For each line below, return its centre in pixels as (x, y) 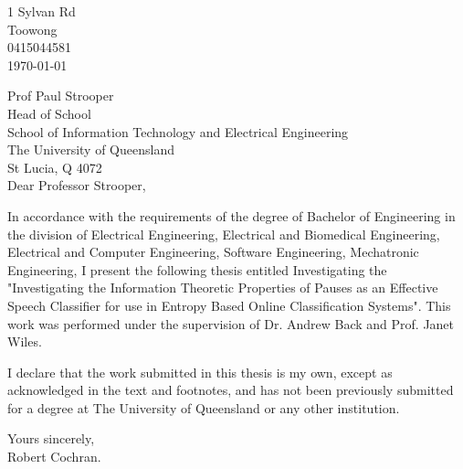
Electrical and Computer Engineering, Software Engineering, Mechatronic (213, 252)
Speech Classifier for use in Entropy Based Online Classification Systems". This (229, 305)
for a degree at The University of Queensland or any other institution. (204, 407)
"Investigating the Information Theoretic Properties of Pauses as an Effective (223, 288)
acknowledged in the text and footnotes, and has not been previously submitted (231, 390)
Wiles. (25, 341)
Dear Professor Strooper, (77, 185)
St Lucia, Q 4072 (55, 167)
